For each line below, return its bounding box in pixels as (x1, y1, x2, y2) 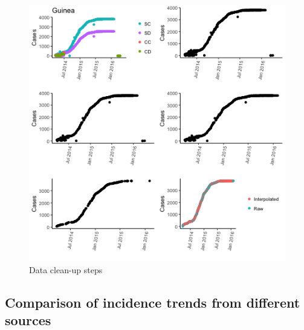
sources (5, 310, 51, 329)
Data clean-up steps (29, 263, 103, 276)
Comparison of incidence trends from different (5, 293, 300, 311)
